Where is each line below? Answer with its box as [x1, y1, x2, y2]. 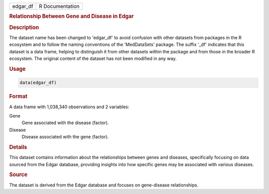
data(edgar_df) [19, 80, 57, 86]
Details [9, 144, 27, 151]
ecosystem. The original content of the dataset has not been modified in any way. [9, 55, 177, 62]
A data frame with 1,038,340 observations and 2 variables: [9, 104, 130, 110]
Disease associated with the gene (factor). [21, 134, 109, 140]
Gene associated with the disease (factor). [21, 120, 109, 126]
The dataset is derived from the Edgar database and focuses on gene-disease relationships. [9, 182, 199, 188]
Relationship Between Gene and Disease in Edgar [9, 13, 134, 20]
